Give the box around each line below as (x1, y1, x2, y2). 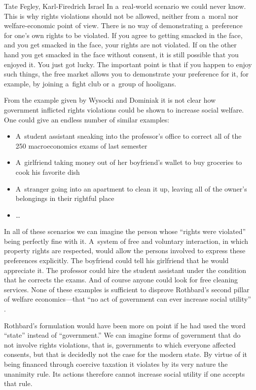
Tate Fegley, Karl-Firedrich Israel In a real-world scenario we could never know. (4, 1, 246, 11)
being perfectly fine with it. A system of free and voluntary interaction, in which (4, 235, 249, 246)
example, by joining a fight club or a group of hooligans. (4, 78, 177, 88)
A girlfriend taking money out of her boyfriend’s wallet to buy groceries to (15, 157, 242, 167)
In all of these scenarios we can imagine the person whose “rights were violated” (4, 226, 246, 236)
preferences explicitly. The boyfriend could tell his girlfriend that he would (4, 255, 229, 266)
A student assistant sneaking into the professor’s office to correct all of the (15, 131, 242, 141)
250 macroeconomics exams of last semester (15, 140, 147, 151)
